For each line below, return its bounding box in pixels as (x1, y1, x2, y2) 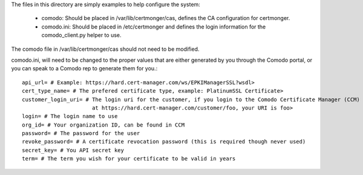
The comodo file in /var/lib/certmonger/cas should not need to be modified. (11, 45, 200, 53)
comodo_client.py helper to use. (41, 31, 122, 39)
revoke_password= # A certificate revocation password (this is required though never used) (22, 138, 306, 145)
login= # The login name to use (22, 113, 118, 120)
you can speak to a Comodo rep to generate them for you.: (11, 65, 158, 72)
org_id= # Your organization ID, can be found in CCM (22, 121, 185, 128)
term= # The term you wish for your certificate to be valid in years (22, 155, 236, 162)
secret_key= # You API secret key (22, 147, 124, 154)
